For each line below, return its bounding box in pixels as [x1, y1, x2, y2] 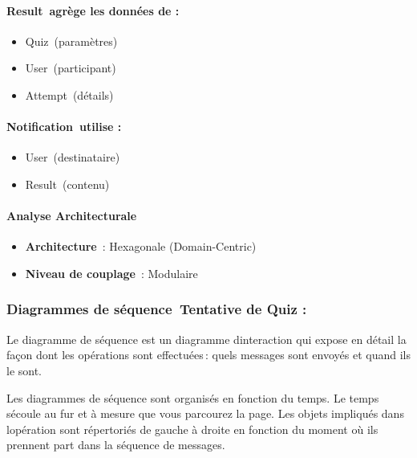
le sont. [6, 362, 43, 378]
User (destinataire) [25, 149, 120, 166]
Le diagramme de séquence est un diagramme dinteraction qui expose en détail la [6, 330, 407, 347]
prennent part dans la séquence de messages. [6, 436, 225, 453]
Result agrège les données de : [6, 2, 180, 18]
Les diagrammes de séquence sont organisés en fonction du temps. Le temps [6, 389, 379, 406]
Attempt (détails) [25, 86, 114, 103]
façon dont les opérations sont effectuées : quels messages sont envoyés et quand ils [6, 346, 411, 363]
